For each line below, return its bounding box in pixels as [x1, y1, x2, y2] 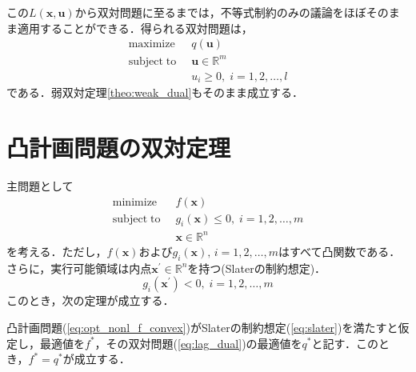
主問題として [6, 177, 74, 194]
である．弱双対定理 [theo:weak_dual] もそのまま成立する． [6, 84, 304, 101]
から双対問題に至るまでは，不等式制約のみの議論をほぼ [74, 4, 366, 20]
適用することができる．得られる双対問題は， [17, 19, 253, 36]
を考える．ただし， [6, 242, 107, 259]
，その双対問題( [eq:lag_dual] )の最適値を [94, 334, 302, 351]
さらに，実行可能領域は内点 [6, 259, 152, 276]
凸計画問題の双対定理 [6, 131, 231, 164]
